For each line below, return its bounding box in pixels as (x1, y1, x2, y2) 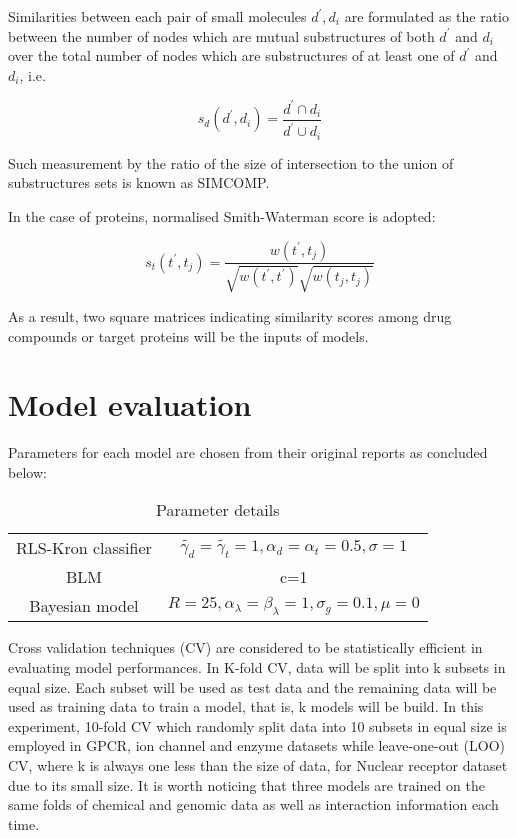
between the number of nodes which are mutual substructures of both (8, 25, 435, 46)
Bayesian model (29, 594, 139, 618)
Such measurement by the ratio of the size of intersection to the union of (8, 152, 454, 173)
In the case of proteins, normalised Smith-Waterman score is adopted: (8, 205, 436, 226)
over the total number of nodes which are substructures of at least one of (8, 45, 455, 66)
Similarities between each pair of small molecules (8, 6, 307, 26)
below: (8, 461, 47, 482)
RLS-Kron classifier (16, 536, 152, 560)
